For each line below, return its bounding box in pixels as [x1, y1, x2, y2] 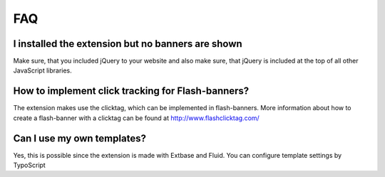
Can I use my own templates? [13, 132, 146, 144]
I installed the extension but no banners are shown [13, 38, 242, 50]
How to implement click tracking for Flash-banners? [13, 85, 250, 97]
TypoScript [13, 161, 46, 170]
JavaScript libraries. [13, 66, 73, 75]
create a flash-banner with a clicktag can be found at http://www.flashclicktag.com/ [13, 114, 260, 122]
